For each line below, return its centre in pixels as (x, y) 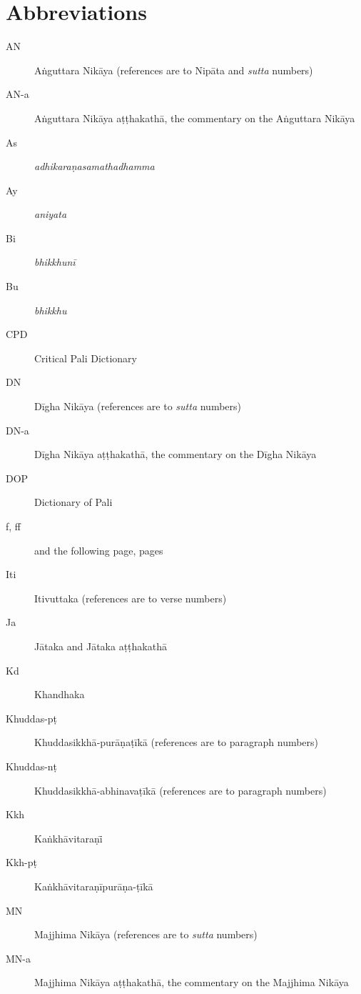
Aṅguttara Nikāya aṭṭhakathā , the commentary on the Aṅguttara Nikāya (195, 118)
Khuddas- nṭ (32, 766)
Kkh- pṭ (21, 862)
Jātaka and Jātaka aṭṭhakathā (101, 646)
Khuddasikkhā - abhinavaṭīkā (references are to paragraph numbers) (180, 790)
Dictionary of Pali (73, 502)
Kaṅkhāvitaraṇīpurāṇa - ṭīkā (94, 886)
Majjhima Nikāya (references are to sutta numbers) (146, 934)
